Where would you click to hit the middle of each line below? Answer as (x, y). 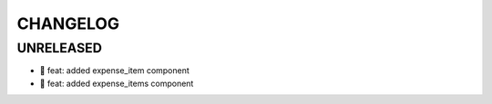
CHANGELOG (68, 24)
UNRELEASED (59, 48)
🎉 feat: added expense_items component (117, 83)
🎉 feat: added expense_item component (115, 71)
